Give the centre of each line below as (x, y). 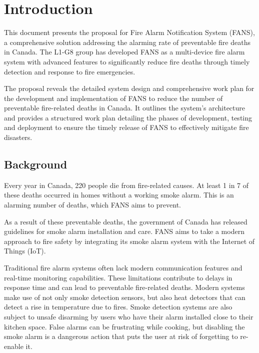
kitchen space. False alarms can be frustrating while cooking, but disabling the (124, 326)
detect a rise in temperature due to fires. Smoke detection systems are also (118, 307)
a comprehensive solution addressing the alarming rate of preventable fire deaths (127, 42)
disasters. (18, 137)
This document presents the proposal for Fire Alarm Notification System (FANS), (129, 32)
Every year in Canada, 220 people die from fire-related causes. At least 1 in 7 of (126, 185)
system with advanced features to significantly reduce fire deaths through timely (127, 61)
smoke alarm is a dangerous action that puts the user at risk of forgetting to (121, 336)
